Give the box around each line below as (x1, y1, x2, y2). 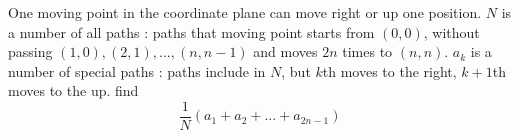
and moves (253, 41, 318, 62)
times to (342, 41, 393, 62)
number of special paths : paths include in (8, 60, 266, 81)
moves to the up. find (8, 80, 139, 101)
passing (8, 41, 53, 62)
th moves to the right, (322, 60, 457, 81)
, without (423, 21, 480, 42)
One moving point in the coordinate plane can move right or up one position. (8, 2, 482, 22)
